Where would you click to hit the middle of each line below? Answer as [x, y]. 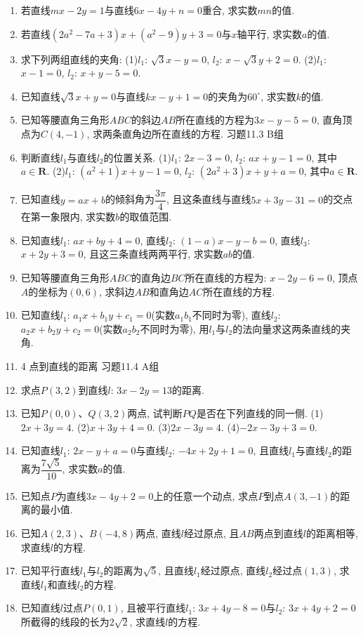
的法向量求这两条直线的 [287, 328]
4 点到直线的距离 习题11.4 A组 [90, 365]
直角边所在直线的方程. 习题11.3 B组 [203, 133]
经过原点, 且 [212, 533]
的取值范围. [146, 217]
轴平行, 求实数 [270, 33]
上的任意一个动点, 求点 [206, 495]
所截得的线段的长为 [65, 621]
